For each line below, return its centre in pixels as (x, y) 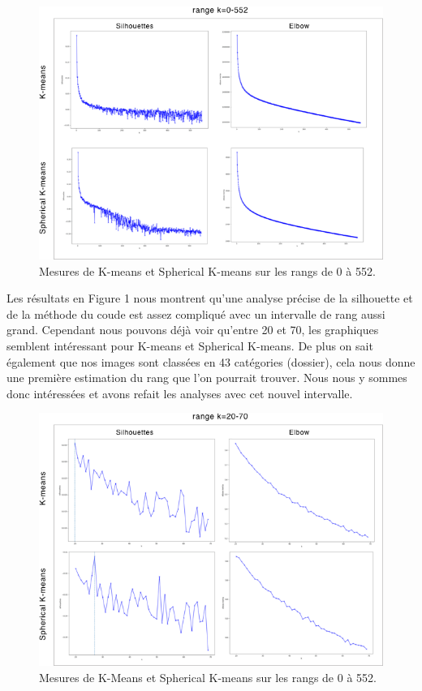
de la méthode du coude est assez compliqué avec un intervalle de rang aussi (196, 313)
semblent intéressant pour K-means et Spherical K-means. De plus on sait (190, 345)
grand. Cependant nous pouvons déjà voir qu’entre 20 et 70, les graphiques (193, 330)
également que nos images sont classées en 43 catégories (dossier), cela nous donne (211, 361)
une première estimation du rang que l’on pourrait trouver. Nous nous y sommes (207, 378)
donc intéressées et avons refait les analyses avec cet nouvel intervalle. (180, 393)
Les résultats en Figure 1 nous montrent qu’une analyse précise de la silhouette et (210, 298)
